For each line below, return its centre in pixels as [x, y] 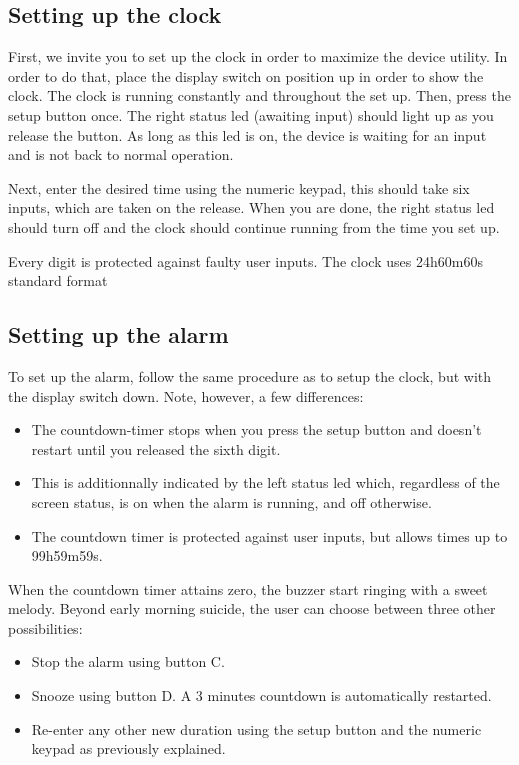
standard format [58, 280]
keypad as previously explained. [128, 748]
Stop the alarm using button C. [128, 661]
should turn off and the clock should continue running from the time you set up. [254, 226]
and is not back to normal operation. [121, 154]
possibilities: [45, 627]
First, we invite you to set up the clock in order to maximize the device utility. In [258, 56]
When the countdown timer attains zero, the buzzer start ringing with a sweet [248, 588]
